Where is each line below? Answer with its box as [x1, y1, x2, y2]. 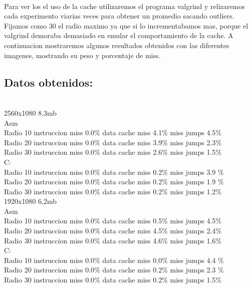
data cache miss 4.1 [102, 127, 162, 138]
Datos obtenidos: [4, 74, 93, 90]
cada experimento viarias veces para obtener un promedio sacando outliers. [4, 11, 234, 21]
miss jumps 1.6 [170, 235, 216, 245]
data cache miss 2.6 [102, 147, 162, 157]
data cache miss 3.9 [102, 137, 162, 147]
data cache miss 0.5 [102, 215, 162, 226]
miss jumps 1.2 [170, 186, 216, 196]
